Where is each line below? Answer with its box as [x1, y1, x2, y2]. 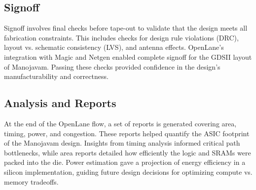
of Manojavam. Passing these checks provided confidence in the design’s [4, 61, 220, 72]
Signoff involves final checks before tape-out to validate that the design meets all [4, 23, 248, 33]
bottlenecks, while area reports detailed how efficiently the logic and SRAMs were [4, 147, 251, 157]
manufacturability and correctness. [4, 71, 109, 81]
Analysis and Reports [4, 95, 116, 111]
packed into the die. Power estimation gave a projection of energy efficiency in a [4, 157, 246, 167]
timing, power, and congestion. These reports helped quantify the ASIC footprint [4, 128, 250, 138]
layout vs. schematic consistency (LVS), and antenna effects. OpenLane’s [4, 42, 224, 52]
